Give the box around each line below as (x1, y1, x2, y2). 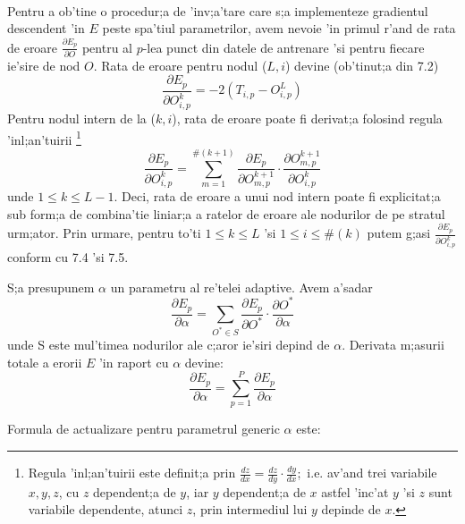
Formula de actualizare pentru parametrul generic (7, 419, 280, 438)
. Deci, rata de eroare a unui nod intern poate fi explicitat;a (114, 187, 441, 206)
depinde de (321, 500, 381, 519)
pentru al (81, 38, 132, 56)
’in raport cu (98, 352, 169, 371)
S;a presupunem (7, 277, 95, 296)
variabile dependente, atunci (28, 500, 183, 519)
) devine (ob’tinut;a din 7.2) (284, 55, 439, 74)
